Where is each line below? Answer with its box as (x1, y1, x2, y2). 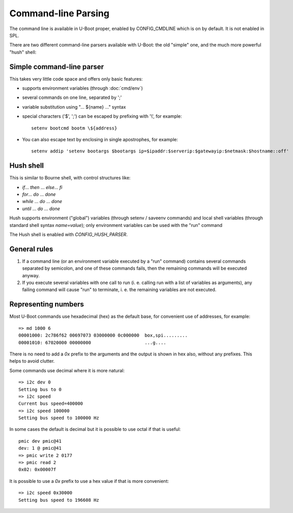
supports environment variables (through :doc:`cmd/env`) (22, 85, 143, 91)
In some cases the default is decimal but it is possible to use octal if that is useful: (9, 426, 181, 432)
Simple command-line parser (9, 62, 104, 71)
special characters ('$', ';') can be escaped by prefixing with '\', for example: (22, 113, 182, 119)
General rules (9, 245, 54, 253)
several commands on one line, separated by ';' (22, 94, 122, 100)
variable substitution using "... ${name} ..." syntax (22, 104, 126, 110)
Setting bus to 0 (18, 387, 62, 392)
